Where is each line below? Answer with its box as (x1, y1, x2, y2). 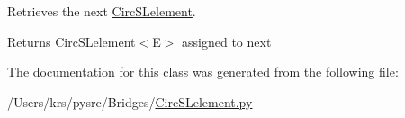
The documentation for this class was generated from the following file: (7, 62, 399, 81)
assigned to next (182, 32, 272, 50)
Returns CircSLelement (7, 32, 136, 50)
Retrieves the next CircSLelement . (7, 2, 196, 20)
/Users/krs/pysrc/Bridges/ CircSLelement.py (7, 92, 253, 111)
